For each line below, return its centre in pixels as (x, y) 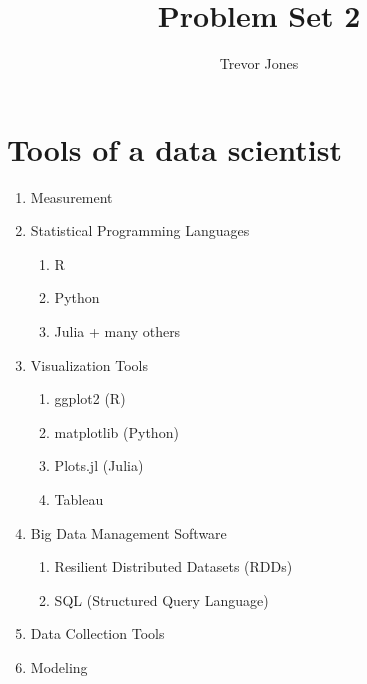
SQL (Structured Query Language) (161, 599)
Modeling (59, 666)
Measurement (71, 196)
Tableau (79, 499)
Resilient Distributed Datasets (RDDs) (173, 566)
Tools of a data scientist (175, 148)
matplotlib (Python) (116, 431)
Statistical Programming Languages (140, 230)
